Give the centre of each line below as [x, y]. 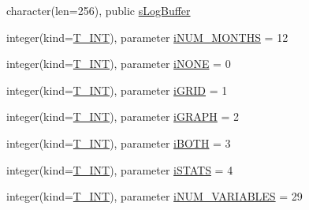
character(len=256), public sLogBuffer [99, 10]
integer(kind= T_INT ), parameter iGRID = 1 [117, 90]
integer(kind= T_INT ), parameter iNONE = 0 [119, 64]
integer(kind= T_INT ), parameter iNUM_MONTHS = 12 [147, 37]
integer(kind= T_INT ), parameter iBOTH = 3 [119, 142]
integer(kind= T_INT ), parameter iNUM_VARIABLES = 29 [154, 196]
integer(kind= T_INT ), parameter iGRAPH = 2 [123, 116]
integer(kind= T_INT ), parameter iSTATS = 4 [120, 169]
